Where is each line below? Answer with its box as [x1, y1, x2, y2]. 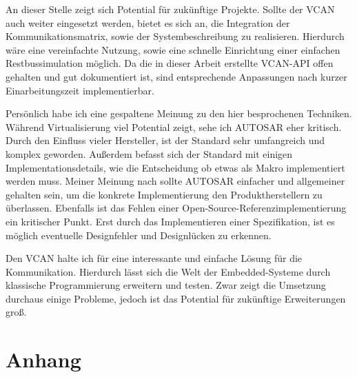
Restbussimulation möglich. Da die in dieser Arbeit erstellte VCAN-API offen [6, 56, 334, 70]
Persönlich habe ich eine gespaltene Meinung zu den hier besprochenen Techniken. [6, 106, 352, 121]
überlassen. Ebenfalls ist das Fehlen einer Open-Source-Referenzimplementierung [6, 201, 347, 215]
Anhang [6, 345, 81, 374]
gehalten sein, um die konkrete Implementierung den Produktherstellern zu [6, 187, 323, 201]
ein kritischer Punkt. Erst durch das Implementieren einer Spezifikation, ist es [6, 214, 335, 228]
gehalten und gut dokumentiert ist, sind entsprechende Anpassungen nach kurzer [6, 69, 347, 83]
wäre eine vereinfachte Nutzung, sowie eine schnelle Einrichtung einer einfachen [6, 42, 340, 57]
